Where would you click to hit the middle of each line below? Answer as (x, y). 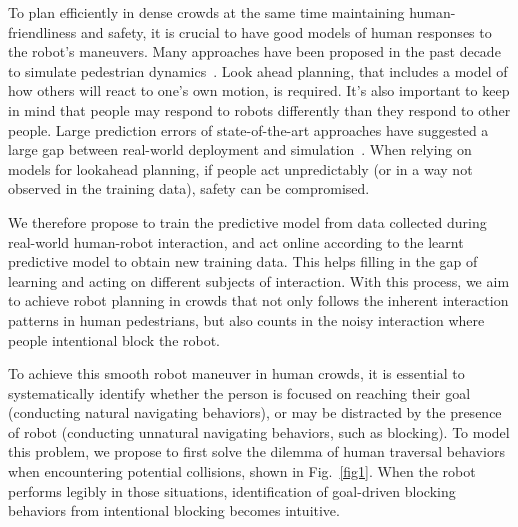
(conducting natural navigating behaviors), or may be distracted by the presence (255, 412)
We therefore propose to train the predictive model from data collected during (247, 221)
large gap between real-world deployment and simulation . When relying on (240, 149)
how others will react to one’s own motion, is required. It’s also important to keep (259, 90)
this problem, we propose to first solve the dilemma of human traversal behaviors (256, 451)
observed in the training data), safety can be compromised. (189, 188)
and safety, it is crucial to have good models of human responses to (286, 31)
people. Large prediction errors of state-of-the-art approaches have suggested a (248, 129)
